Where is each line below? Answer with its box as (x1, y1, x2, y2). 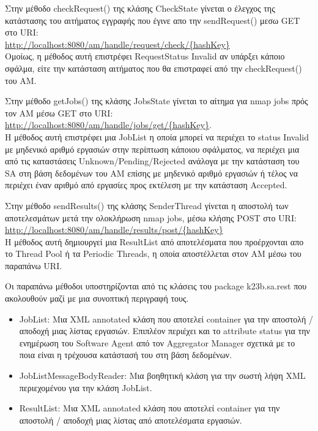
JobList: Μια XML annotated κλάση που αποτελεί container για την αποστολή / (19, 312, 313, 325)
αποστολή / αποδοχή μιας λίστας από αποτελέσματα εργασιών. (19, 413, 242, 426)
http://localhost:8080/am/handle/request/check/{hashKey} (5, 37, 230, 50)
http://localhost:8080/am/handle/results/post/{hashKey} (5, 223, 223, 236)
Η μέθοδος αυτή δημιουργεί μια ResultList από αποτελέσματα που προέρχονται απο (5, 235, 304, 248)
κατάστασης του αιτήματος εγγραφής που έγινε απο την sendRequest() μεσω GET (5, 13, 300, 26)
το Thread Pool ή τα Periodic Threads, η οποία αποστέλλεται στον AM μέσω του (5, 247, 301, 260)
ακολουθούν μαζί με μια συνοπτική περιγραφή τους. (5, 292, 189, 305)
